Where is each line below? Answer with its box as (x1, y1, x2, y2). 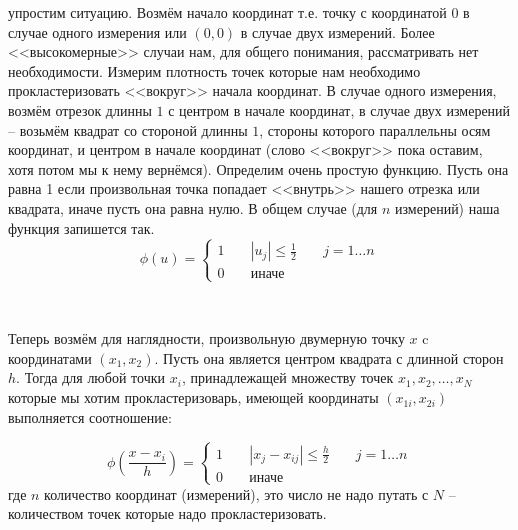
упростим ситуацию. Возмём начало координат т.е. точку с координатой (8, 2, 447, 22)
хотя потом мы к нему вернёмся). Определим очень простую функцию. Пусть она (8, 158, 509, 179)
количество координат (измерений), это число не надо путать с (44, 483, 429, 504)
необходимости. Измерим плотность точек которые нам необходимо (8, 60, 421, 81)
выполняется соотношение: (8, 406, 172, 427)
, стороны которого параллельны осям (259, 119, 491, 140)
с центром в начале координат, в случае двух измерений (168, 99, 511, 120)
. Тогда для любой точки (16, 367, 166, 388)
